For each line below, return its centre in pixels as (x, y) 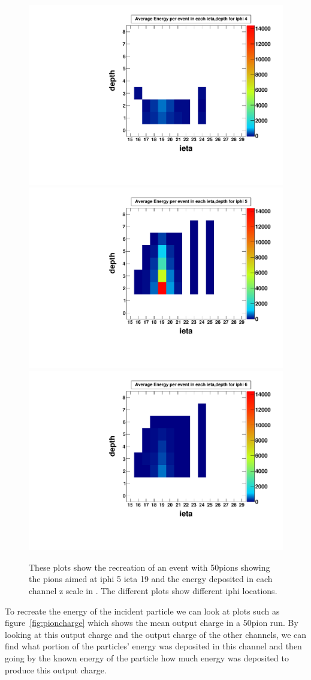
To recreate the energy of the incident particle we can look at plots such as (142, 611)
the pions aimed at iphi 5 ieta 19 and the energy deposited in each (151, 579)
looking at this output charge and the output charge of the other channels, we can (156, 634)
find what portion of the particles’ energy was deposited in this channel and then (153, 646)
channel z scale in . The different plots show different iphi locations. (153, 590)
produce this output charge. (56, 669)
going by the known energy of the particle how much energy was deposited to (147, 657)
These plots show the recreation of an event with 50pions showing (150, 567)
